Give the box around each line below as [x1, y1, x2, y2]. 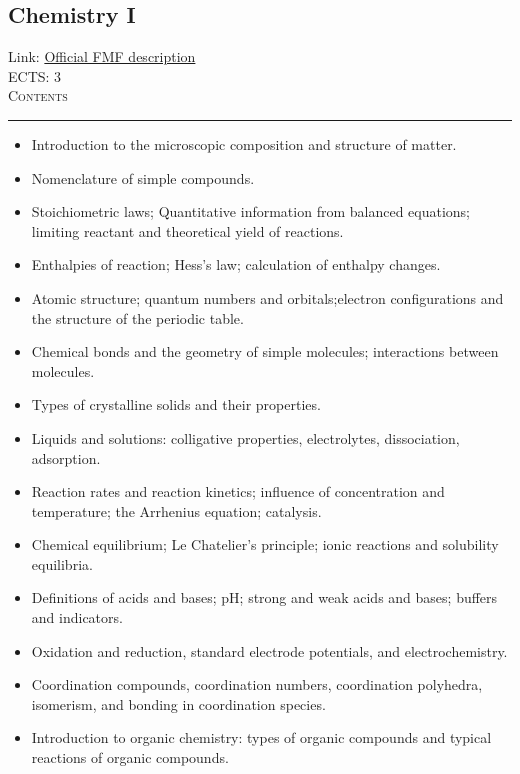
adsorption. [31, 447, 101, 468]
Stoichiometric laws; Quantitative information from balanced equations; [31, 201, 470, 222]
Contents [8, 85, 68, 106]
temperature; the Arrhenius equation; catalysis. [31, 500, 322, 521]
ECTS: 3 [8, 65, 62, 86]
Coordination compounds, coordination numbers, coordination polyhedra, [31, 674, 483, 695]
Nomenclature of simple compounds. [31, 167, 255, 188]
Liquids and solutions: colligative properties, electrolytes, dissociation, [31, 427, 460, 448]
